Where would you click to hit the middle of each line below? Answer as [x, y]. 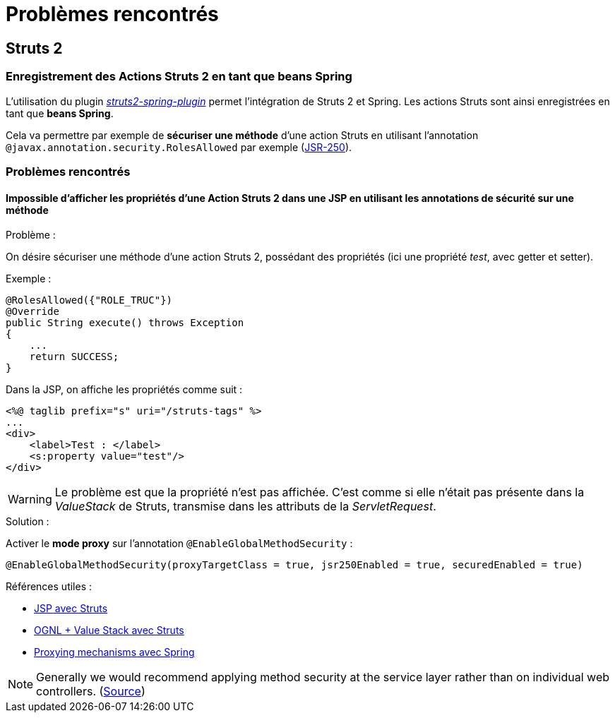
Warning [30, 499]
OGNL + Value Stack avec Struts [109, 630]
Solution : [28, 522]
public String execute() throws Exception [125, 323]
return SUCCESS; [74, 357]
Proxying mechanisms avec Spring [114, 652]
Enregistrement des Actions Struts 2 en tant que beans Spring [179, 77]
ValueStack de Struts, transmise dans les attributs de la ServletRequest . [245, 507]
